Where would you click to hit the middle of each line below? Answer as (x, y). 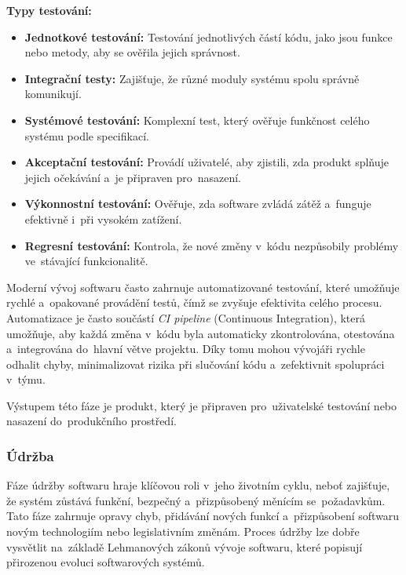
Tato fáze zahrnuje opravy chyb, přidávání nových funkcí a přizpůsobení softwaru (203, 516)
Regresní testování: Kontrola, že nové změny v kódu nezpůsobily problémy (212, 245)
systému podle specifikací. (87, 135)
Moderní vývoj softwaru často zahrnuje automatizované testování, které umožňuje (203, 287)
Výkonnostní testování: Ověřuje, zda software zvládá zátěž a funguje (198, 204)
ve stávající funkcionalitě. (86, 261)
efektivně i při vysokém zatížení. (103, 218)
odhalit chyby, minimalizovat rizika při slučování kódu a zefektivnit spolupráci (196, 364)
